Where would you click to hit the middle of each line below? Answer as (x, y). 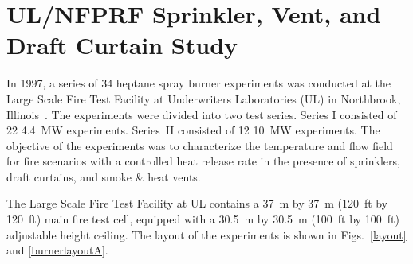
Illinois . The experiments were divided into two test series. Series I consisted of (202, 114)
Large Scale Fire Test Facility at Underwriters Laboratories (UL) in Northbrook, (204, 98)
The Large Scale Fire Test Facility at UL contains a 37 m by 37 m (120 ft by (197, 203)
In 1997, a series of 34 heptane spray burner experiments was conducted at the (199, 83)
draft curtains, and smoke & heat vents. (104, 176)
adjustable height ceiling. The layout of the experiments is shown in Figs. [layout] (206, 234)
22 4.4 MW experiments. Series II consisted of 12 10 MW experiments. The (193, 130)
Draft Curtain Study (122, 45)
